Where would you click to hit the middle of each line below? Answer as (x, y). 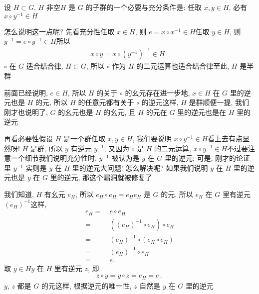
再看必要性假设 (28, 138)
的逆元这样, (160, 102)
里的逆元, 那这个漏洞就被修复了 (101, 177)
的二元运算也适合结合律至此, (183, 66)
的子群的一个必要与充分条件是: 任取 (144, 7)
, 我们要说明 (152, 138)
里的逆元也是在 (202, 112)
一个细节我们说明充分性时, (54, 158)
